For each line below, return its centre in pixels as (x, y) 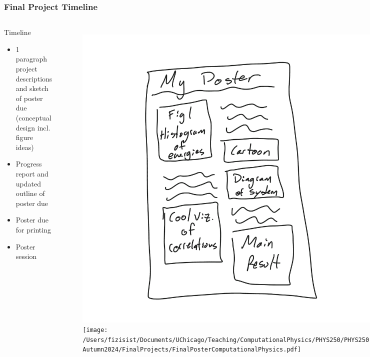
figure (24, 137)
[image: (95, 330)
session (26, 256)
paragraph (31, 59)
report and (32, 173)
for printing (33, 229)
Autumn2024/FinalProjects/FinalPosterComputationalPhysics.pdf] (192, 350)
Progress (29, 164)
